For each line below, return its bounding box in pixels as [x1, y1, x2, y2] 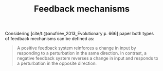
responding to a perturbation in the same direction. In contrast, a [17, 50, 147, 56]
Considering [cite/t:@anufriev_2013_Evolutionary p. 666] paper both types [5, 30, 154, 37]
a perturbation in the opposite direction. [17, 60, 97, 66]
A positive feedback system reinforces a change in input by [17, 45, 136, 51]
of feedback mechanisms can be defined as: [5, 36, 94, 42]
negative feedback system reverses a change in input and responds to [17, 56, 159, 61]
